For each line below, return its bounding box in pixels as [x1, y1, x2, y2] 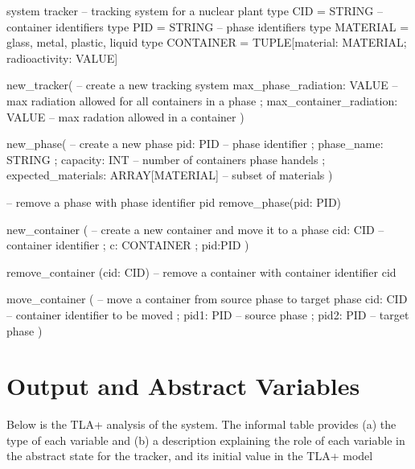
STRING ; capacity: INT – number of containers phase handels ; [6, 150, 326, 167]
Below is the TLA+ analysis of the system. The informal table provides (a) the [6, 416, 397, 433]
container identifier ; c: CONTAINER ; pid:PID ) [6, 237, 249, 253]
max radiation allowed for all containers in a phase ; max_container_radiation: [6, 92, 398, 109]
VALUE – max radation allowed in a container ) [6, 108, 244, 125]
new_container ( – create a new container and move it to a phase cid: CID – [6, 220, 384, 237]
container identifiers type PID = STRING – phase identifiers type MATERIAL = [6, 18, 409, 35]
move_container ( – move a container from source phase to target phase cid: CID [6, 290, 408, 307]
